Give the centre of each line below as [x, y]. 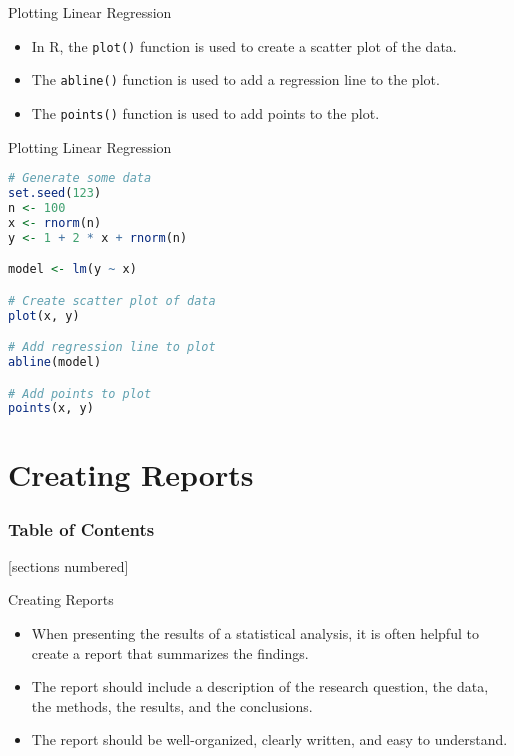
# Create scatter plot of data [112, 300]
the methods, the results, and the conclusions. [172, 705]
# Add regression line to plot [112, 347]
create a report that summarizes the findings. [170, 652]
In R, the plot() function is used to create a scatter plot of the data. [244, 45]
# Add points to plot [80, 393]
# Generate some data [80, 178]
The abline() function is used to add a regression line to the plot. [235, 79]
